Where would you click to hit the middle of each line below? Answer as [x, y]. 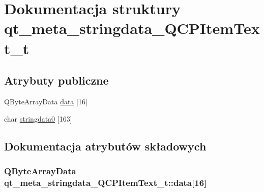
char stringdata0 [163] [38, 118]
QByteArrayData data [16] [46, 101]
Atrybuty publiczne [56, 80]
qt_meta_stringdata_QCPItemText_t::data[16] [106, 182]
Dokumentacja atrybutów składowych [105, 146]
